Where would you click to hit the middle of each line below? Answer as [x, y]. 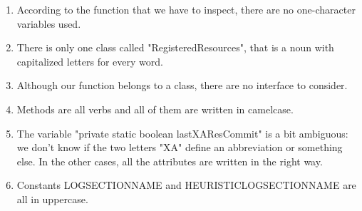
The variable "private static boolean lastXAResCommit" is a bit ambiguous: [182, 133]
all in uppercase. [52, 199]
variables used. [49, 23]
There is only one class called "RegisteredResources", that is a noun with [175, 47]
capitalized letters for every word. [90, 61]
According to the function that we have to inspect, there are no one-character [186, 9]
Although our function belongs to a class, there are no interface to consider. [182, 85]
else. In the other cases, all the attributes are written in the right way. [170, 161]
